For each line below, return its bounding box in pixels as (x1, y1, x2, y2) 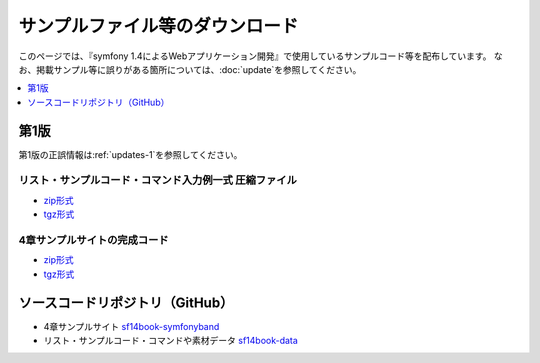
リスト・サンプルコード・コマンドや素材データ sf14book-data (43, 334, 299, 346)
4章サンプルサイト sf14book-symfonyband (43, 320, 220, 332)
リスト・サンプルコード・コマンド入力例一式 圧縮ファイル (18, 173, 297, 187)
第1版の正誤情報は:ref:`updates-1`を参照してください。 (18, 148, 243, 160)
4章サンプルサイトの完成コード (18, 233, 169, 247)
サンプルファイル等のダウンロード (18, 15, 299, 37)
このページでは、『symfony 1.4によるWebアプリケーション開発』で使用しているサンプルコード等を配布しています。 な (18, 50, 504, 62)
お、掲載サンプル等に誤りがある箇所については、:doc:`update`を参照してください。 (18, 63, 362, 75)
